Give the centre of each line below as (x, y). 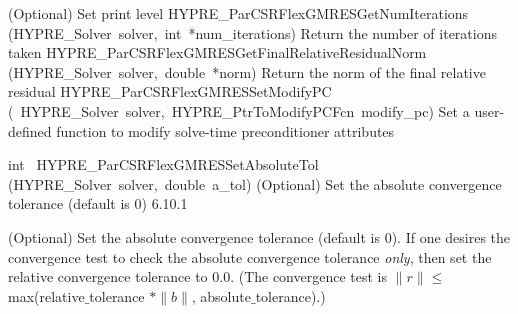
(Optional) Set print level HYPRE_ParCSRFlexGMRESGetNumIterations (238, 13)
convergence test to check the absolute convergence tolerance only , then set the (250, 256)
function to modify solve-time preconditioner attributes (225, 130)
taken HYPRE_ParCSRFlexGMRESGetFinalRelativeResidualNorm (217, 52)
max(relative (46, 295)
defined (30, 130)
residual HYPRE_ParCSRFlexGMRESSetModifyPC (170, 91)
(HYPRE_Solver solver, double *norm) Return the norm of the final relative (247, 71)
